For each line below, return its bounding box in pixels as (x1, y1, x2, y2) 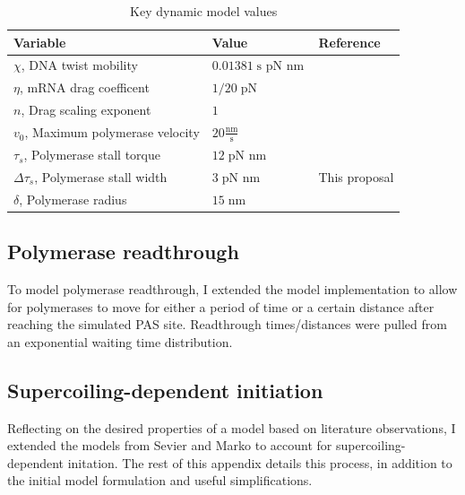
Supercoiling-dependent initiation (7, 376, 323, 404)
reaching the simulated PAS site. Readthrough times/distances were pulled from (7, 315, 447, 334)
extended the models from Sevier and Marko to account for (7, 436, 332, 455)
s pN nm (256, 60, 305, 74)
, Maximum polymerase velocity (24, 123, 200, 142)
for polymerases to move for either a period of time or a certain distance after (7, 297, 435, 316)
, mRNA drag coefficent (19, 78, 150, 97)
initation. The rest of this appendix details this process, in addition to (67, 453, 452, 472)
